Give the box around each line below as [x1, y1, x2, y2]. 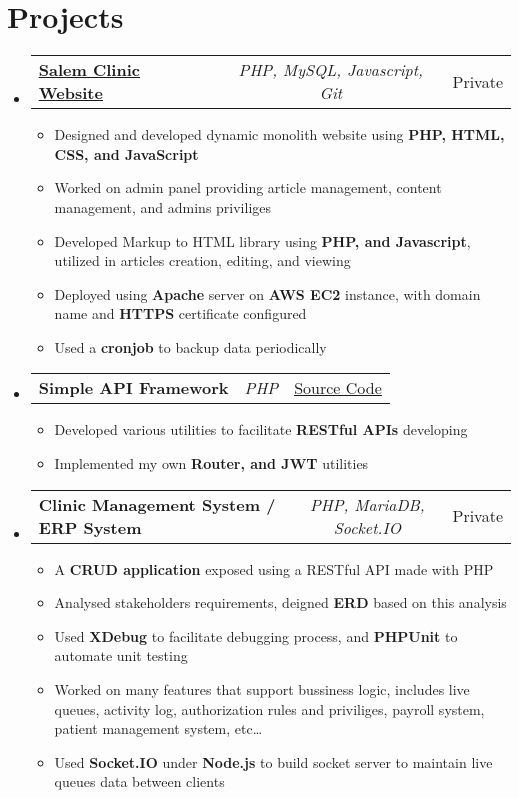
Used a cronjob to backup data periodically [54, 336, 327, 357]
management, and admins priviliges [54, 196, 272, 217]
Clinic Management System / [38, 492, 276, 516]
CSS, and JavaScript [54, 143, 199, 164]
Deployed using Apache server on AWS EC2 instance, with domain [54, 283, 481, 304]
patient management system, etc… [54, 718, 263, 739]
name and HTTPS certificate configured [54, 303, 307, 324]
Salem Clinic [38, 58, 140, 82]
